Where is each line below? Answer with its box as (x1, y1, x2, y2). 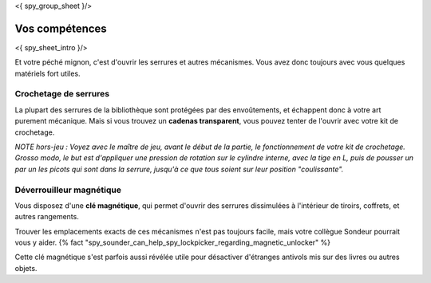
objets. (14, 263, 38, 273)
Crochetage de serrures (14, 88, 110, 100)
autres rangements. (14, 212, 79, 222)
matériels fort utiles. (14, 69, 81, 78)
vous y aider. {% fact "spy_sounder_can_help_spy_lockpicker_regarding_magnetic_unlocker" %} (14, 238, 331, 247)
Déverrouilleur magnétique (14, 184, 121, 195)
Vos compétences (14, 22, 107, 35)
